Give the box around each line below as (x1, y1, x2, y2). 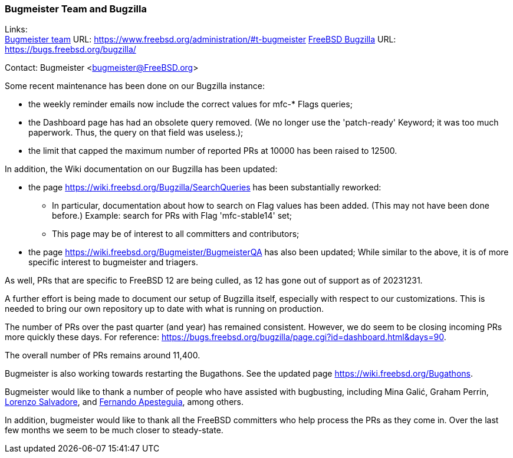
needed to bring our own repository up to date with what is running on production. (5, 304, 324, 314)
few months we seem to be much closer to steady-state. (5, 425, 223, 436)
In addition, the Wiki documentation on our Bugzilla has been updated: (5, 164, 278, 174)
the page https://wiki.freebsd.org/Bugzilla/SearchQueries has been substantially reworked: (28, 182, 382, 193)
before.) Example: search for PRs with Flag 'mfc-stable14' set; (52, 210, 292, 221)
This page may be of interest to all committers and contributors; (52, 229, 300, 239)
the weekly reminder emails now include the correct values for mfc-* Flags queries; (28, 99, 353, 110)
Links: (5, 24, 28, 35)
